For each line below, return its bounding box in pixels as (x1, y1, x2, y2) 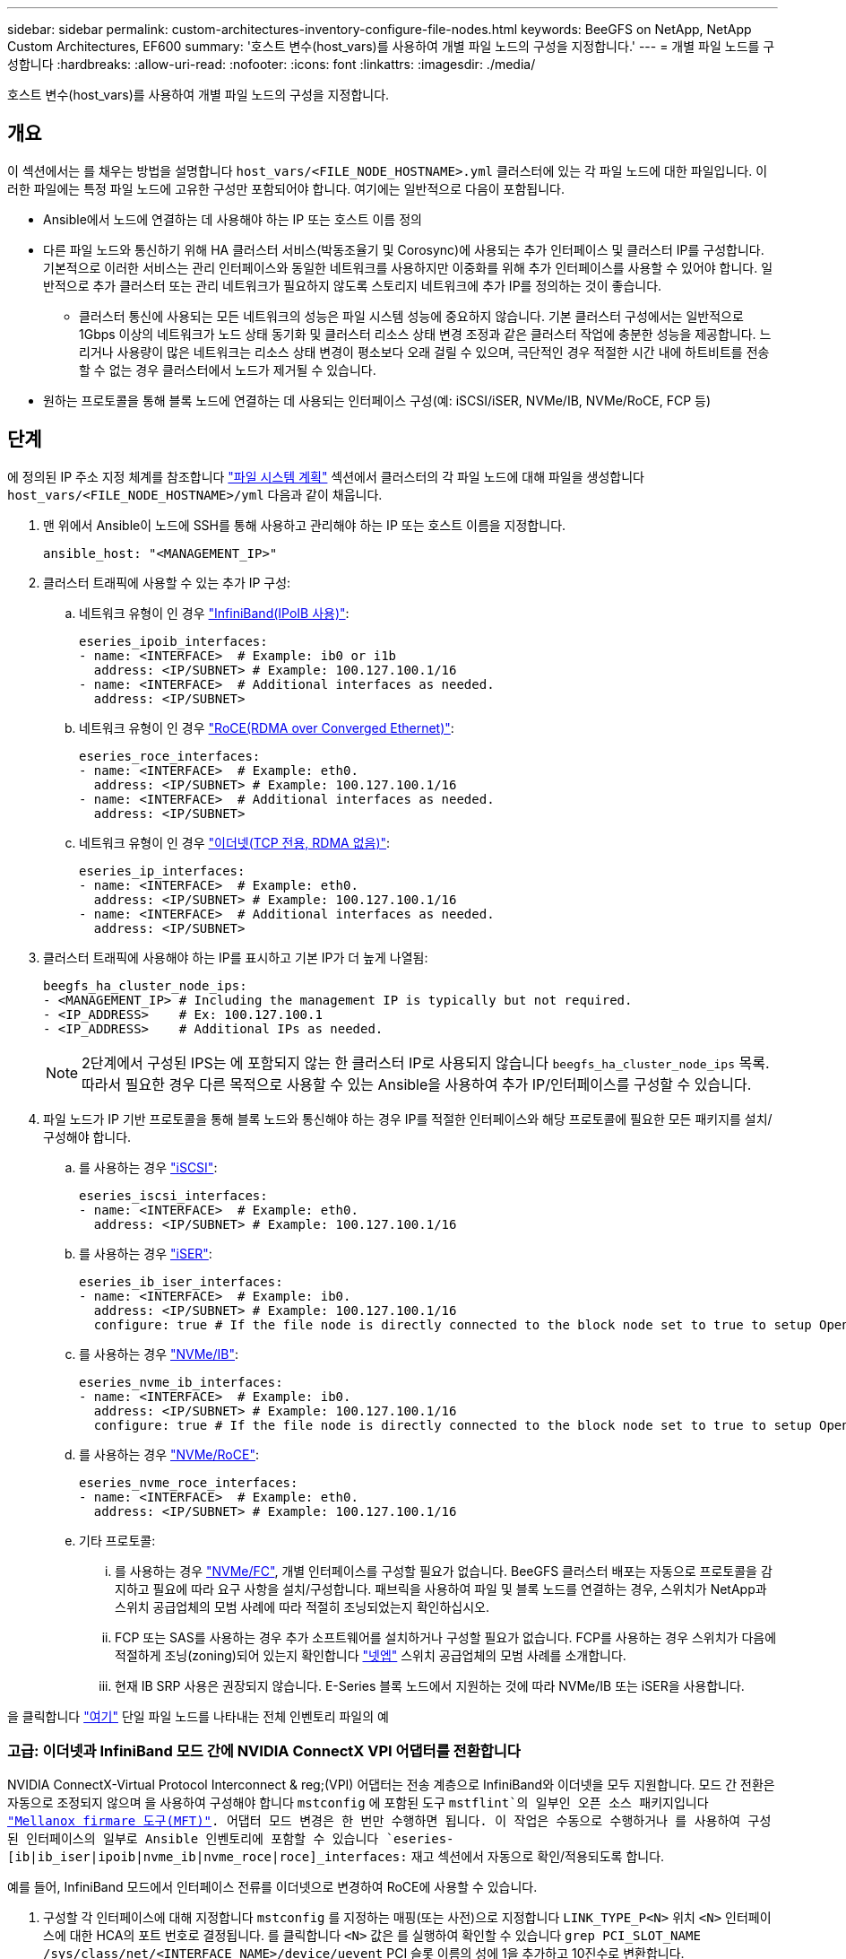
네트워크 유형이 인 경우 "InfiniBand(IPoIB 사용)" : (79, 605, 350, 621)
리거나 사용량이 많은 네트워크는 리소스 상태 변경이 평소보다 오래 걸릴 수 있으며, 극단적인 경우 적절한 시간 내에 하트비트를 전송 (79, 344, 770, 360)
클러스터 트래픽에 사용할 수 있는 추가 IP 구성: (43, 574, 291, 590)
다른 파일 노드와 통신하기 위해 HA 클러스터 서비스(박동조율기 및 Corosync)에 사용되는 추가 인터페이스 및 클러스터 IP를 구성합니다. (43, 241, 764, 257)
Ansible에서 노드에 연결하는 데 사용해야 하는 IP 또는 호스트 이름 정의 (43, 211, 422, 227)
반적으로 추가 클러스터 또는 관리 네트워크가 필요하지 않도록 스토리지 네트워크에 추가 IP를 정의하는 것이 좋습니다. (43, 277, 662, 293)
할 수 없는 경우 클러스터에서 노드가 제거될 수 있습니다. (79, 361, 376, 378)
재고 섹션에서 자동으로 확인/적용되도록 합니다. (410, 1849, 665, 1865)
